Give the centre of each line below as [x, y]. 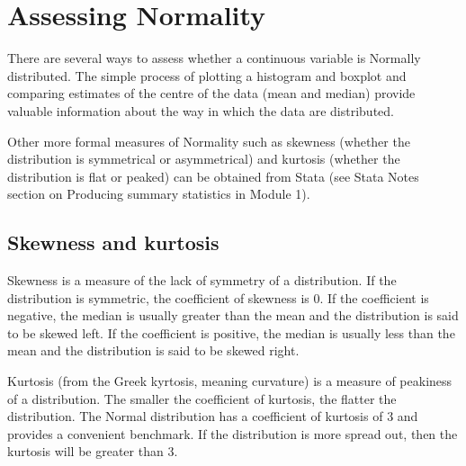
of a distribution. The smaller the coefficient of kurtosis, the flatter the [202, 398]
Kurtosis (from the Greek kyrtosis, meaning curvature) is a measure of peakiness [230, 381]
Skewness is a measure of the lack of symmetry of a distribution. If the [202, 280]
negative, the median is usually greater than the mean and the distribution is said [233, 315]
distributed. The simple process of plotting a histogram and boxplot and [207, 75]
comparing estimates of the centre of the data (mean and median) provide [211, 93]
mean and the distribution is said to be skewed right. [153, 350]
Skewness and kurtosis [113, 242]
